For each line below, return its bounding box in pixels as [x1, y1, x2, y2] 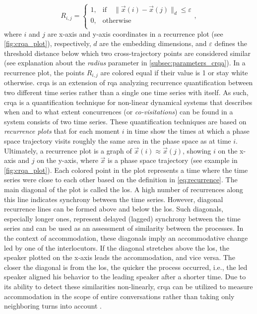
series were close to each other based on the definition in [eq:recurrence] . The [4, 174, 238, 185]
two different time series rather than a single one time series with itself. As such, [4, 87, 249, 98]
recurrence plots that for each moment [4, 126, 120, 136]
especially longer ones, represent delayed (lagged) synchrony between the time [4, 213, 241, 223]
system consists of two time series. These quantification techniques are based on [4, 116, 247, 126]
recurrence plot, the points [4, 67, 84, 77]
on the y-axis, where [37, 155, 98, 165]
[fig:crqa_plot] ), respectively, [4, 38, 91, 49]
